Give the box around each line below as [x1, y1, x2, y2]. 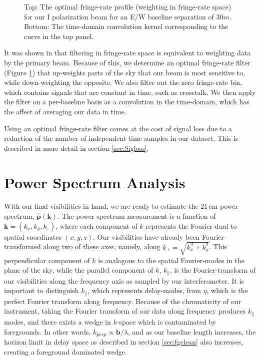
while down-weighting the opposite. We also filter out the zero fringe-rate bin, [4, 77, 242, 87]
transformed [4, 241, 41, 252]
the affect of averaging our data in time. [4, 106, 126, 116]
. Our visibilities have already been [92, 231, 200, 242]
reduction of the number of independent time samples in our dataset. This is [4, 133, 238, 143]
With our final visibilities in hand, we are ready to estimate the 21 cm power [4, 201, 238, 211]
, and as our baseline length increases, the [127, 326, 256, 337]
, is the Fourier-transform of [169, 265, 255, 275]
